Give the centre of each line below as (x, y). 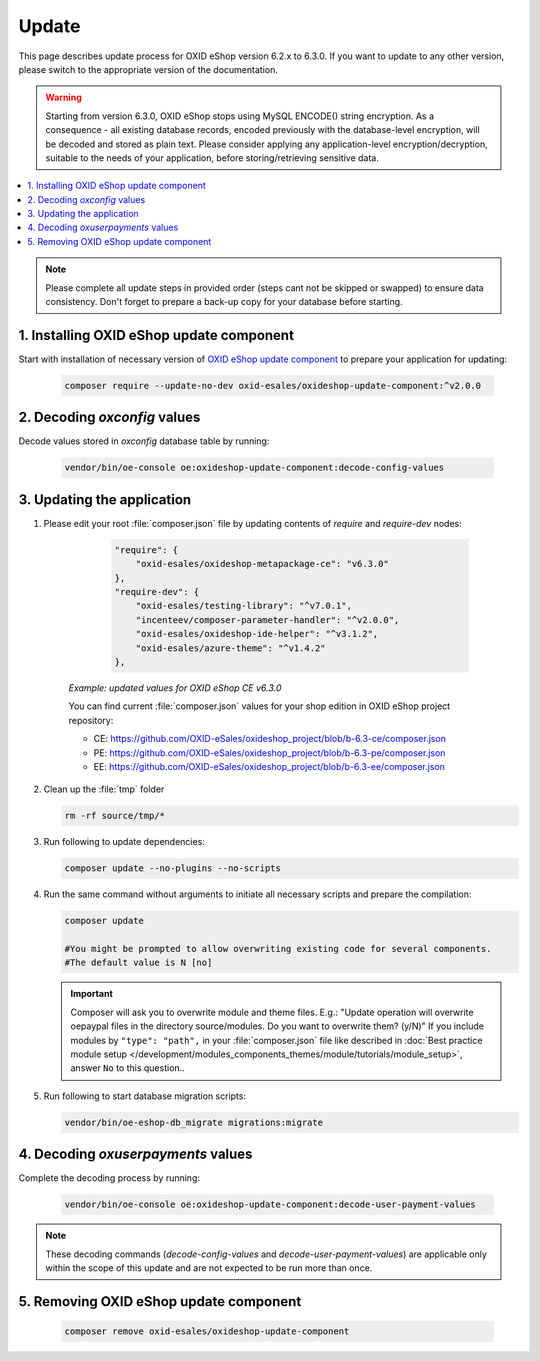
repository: (91, 720)
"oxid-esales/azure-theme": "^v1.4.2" (230, 648)
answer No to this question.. (127, 1068)
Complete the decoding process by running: (109, 1178)
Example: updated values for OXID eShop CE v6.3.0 (175, 687)
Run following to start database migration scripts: (145, 1096)
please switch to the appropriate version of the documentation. (148, 69)
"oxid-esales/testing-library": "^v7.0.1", (243, 606)
